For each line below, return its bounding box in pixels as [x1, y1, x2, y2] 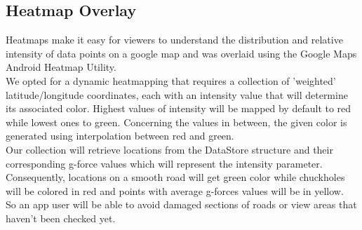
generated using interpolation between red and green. [6, 128, 234, 143]
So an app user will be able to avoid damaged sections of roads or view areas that [6, 197, 357, 212]
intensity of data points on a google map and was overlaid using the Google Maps [6, 46, 357, 60]
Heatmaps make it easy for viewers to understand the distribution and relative [6, 32, 343, 47]
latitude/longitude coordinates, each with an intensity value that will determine [6, 87, 348, 102]
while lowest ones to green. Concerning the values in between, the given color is [6, 114, 347, 129]
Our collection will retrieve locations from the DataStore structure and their [6, 142, 333, 156]
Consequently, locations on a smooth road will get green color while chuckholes [6, 170, 345, 184]
